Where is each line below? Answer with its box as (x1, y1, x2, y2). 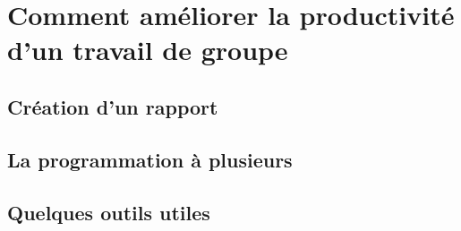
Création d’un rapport (7, 92, 218, 120)
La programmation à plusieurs (7, 145, 293, 173)
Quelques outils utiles (7, 198, 210, 226)
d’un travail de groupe (7, 31, 288, 68)
